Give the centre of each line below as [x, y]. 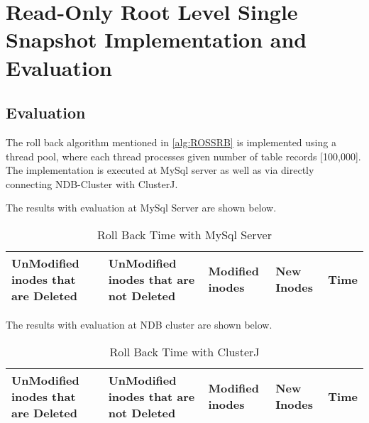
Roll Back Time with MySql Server [184, 234]
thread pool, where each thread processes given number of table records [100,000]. [183, 156]
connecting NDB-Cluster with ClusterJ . [92, 183]
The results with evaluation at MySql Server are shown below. [141, 208]
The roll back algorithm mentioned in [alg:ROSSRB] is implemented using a [171, 142]
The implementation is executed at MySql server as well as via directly [160, 170]
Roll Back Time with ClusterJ [184, 351]
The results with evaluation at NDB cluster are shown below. [139, 324]
